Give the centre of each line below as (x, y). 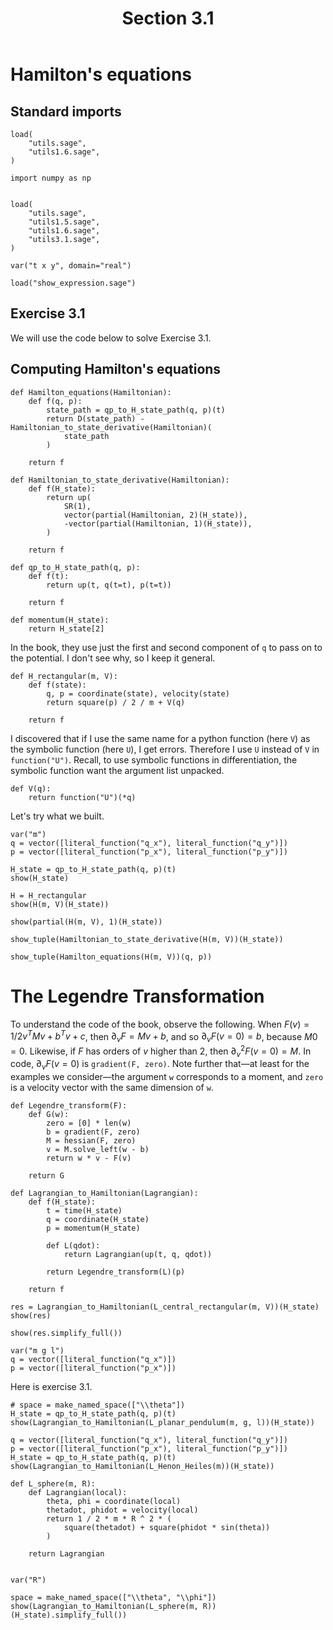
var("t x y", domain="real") (71, 266)
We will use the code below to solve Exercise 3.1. (111, 338)
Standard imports (66, 111)
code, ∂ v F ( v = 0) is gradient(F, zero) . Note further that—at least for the (160, 1065)
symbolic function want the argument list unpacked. (117, 770)
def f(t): (49, 576)
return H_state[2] (66, 628)
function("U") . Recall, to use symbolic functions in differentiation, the (154, 759)
